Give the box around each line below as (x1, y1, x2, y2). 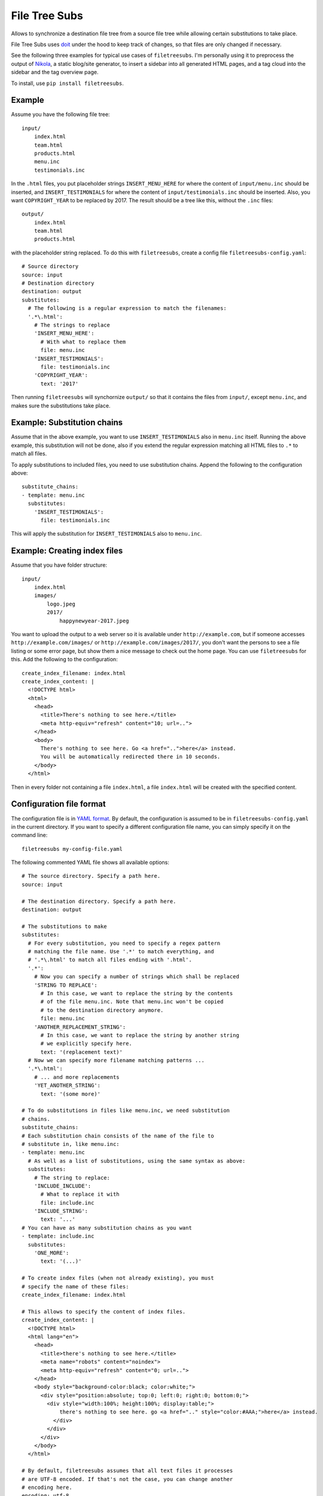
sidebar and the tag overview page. (11, 69, 99, 76)
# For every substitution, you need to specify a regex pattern (28, 939, 221, 947)
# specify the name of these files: (22, 1283, 129, 1290)
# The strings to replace (33, 322, 111, 329)
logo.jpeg (47, 600, 76, 607)
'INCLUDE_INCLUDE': (33, 1182, 92, 1189)
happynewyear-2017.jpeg (59, 617, 129, 624)
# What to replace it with (40, 1191, 120, 1198)
